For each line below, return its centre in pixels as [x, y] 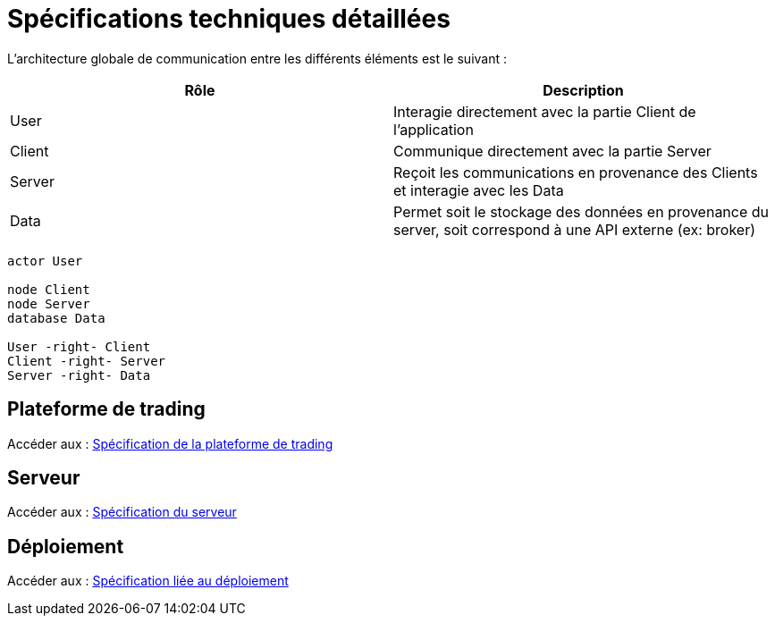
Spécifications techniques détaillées [229, 19]
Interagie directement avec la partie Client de [545, 111]
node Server [49, 303]
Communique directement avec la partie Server [552, 151]
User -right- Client [79, 346]
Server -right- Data [79, 375]
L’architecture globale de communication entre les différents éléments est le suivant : [257, 58]
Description [583, 90]
